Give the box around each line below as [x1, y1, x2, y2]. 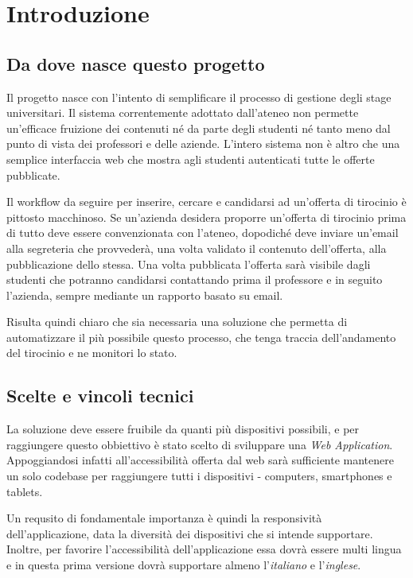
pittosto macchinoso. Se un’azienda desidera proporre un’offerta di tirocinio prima [6, 208, 407, 225]
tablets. [6, 483, 43, 499]
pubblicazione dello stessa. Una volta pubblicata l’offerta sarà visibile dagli [6, 255, 371, 272]
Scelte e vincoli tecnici [6, 383, 194, 408]
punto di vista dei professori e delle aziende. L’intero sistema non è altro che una [6, 135, 400, 152]
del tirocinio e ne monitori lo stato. [6, 344, 177, 361]
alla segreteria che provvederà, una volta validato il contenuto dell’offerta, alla [6, 239, 387, 256]
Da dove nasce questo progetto [6, 51, 265, 76]
